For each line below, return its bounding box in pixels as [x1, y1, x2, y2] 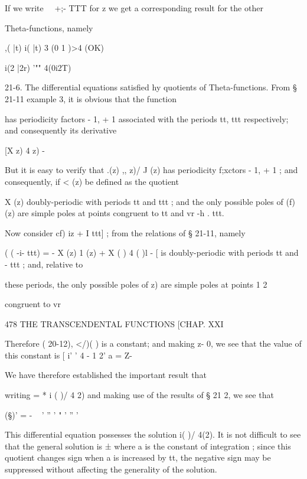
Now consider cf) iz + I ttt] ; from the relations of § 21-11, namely [5, 226, 246, 239]
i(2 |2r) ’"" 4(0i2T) [5, 61, 71, 73]
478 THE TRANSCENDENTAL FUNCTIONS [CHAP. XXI [5, 317, 224, 330]
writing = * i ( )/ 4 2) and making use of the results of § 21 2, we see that [5, 389, 274, 401]
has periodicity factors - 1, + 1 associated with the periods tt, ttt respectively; [5, 112, 289, 125]
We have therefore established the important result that [5, 369, 207, 381]
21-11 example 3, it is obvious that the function [5, 92, 177, 105]
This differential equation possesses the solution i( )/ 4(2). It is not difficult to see [5, 428, 301, 441]
